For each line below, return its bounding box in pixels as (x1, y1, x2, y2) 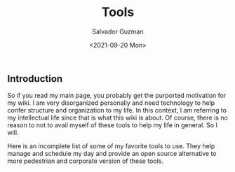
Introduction (7, 73, 63, 85)
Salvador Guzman (92, 27, 144, 36)
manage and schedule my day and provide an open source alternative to (7, 150, 217, 158)
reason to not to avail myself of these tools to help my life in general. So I (7, 121, 217, 129)
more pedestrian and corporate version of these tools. (7, 157, 163, 165)
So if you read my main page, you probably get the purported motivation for (7, 92, 227, 100)
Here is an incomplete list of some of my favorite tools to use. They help (7, 142, 215, 150)
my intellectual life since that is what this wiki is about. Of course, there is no (7, 113, 228, 122)
